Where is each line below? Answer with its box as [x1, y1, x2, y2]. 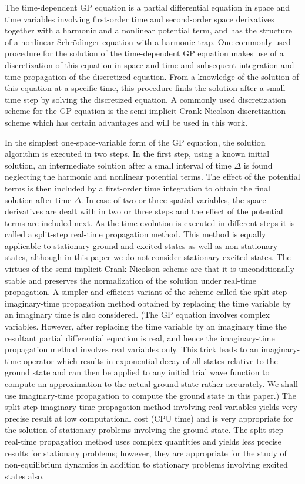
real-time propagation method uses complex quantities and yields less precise [5, 435, 281, 447]
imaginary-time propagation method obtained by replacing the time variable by [5, 297, 291, 309]
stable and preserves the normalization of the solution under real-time [5, 274, 256, 286]
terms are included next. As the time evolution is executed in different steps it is [5, 216, 295, 228]
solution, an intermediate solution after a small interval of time [5, 159, 232, 171]
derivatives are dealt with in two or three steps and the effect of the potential [5, 205, 283, 217]
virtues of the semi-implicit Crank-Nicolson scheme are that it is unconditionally [5, 263, 294, 275]
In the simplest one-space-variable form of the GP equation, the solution [5, 136, 266, 148]
